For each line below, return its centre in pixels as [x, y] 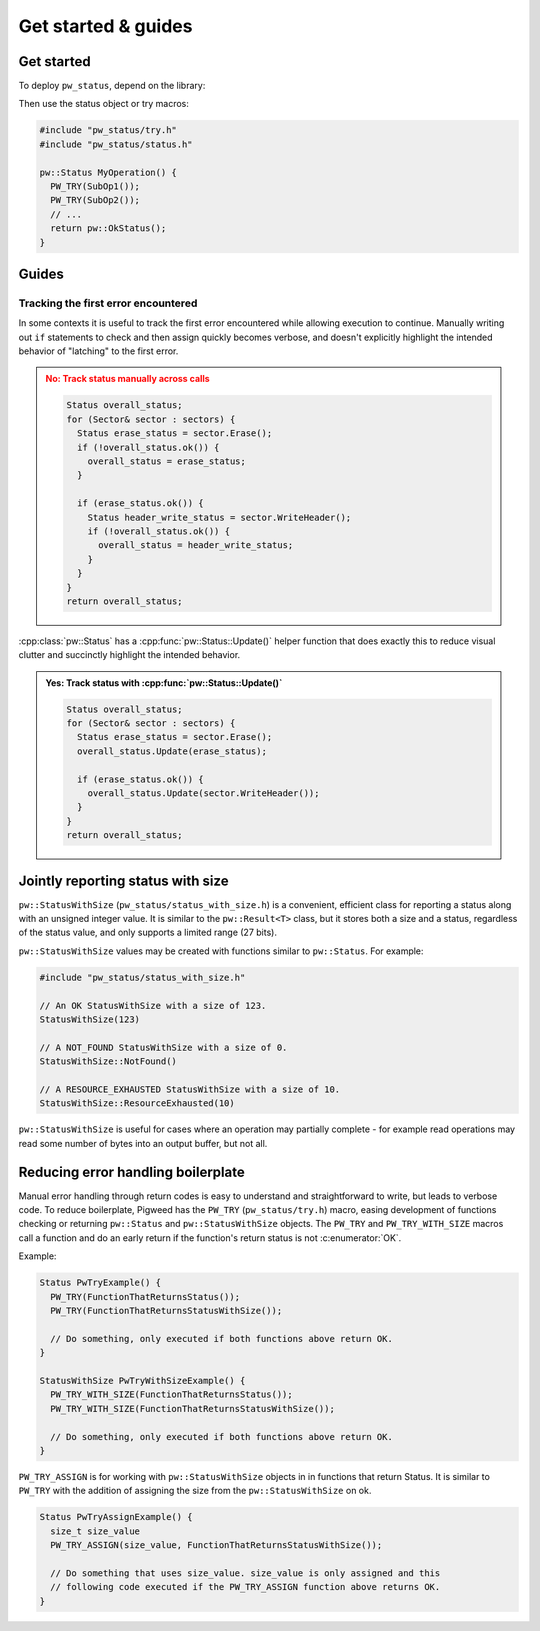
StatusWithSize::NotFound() [108, 1061]
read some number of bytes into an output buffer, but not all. [143, 1143]
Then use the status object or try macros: [103, 104]
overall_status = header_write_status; [196, 545]
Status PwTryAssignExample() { [116, 1517]
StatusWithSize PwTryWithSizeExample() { [142, 1380]
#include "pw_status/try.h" [108, 130]
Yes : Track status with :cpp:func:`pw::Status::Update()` [164, 682]
